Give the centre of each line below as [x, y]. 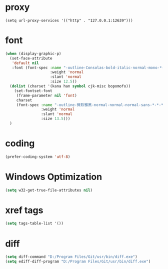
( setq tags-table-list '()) [34, 223]
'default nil [25, 63]
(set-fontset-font [33, 91]
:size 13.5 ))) [55, 119]
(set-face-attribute [31, 58]
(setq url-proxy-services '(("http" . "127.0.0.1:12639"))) [69, 20]
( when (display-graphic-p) [33, 53]
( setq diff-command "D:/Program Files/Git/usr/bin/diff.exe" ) [71, 257]
